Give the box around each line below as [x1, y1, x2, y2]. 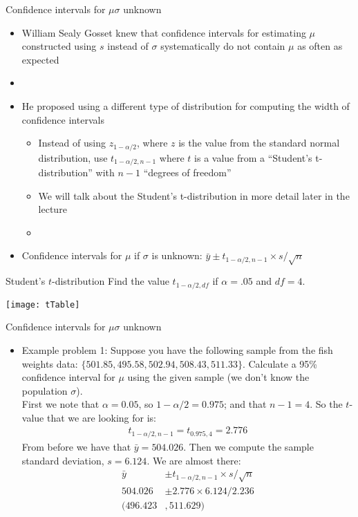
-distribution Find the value [51, 274, 169, 288]
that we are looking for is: [46, 410, 157, 424]
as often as [297, 39, 343, 53]
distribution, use [38, 150, 108, 164]
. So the [310, 397, 343, 411]
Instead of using [38, 135, 106, 150]
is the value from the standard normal [178, 135, 340, 150]
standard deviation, [21, 453, 104, 467]
